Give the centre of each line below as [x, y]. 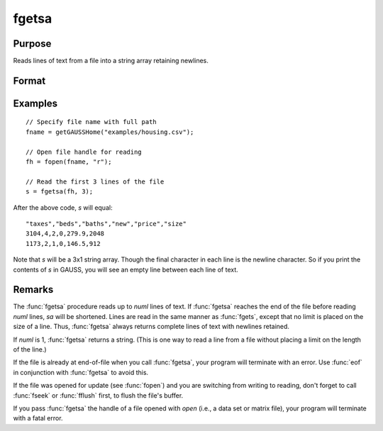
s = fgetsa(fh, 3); [60, 192]
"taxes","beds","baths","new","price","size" [106, 224]
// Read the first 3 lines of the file [95, 181]
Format [29, 80]
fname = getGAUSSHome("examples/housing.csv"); [110, 132]
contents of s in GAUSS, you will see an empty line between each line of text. [126, 269]
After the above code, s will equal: [63, 207]
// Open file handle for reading [84, 152]
